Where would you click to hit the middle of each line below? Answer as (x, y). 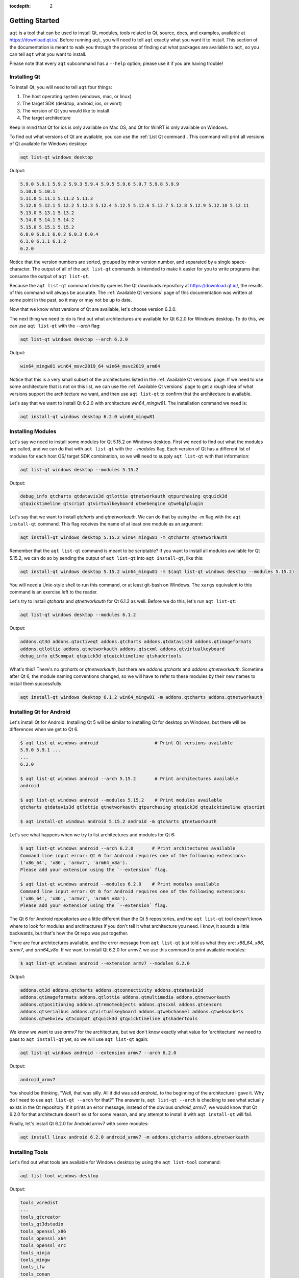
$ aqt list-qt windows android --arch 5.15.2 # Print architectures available (129, 779)
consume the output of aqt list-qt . (49, 276)
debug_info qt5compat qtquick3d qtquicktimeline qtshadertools (101, 656)
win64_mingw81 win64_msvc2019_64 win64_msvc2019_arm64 (90, 366)
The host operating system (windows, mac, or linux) (77, 96)
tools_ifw (32, 1267)
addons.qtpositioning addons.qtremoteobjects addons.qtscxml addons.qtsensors (121, 1004)
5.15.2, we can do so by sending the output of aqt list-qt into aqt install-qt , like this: (106, 558)
